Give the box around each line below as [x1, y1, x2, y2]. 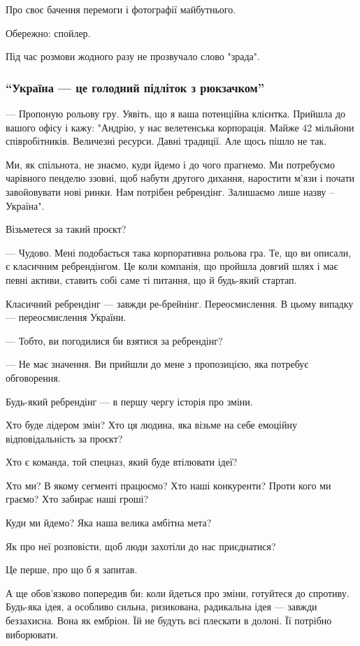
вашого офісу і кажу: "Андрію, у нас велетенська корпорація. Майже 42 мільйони [6, 120, 354, 134]
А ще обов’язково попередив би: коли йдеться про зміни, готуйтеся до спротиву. [6, 585, 350, 600]
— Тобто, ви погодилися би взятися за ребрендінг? [6, 333, 223, 347]
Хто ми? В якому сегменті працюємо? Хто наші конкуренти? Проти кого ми [6, 478, 331, 492]
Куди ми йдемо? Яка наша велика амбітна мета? [6, 515, 212, 530]
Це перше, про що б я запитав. [6, 562, 138, 577]
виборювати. [6, 626, 59, 641]
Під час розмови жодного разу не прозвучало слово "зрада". [6, 49, 260, 64]
